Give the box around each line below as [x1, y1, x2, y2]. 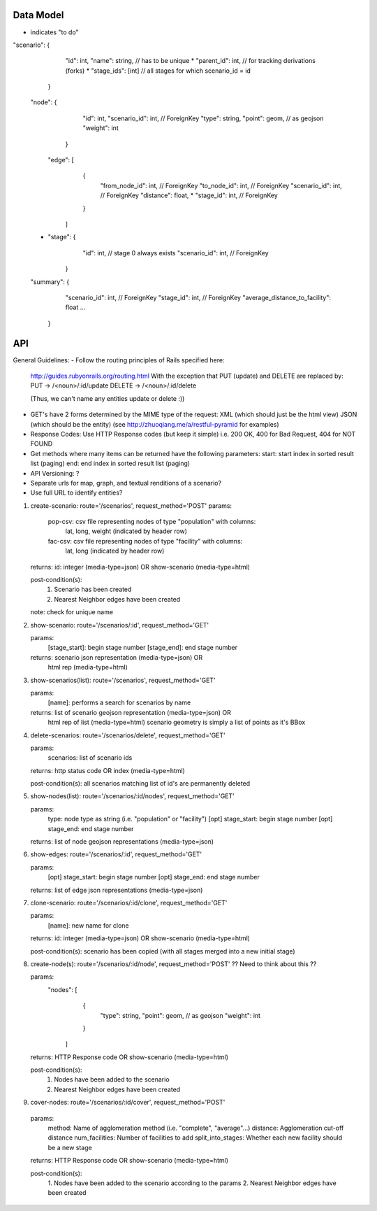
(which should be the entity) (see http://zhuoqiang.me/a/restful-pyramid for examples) [30, 420, 279, 428]
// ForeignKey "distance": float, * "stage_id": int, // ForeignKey [100, 191, 279, 199]
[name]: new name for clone [47, 921, 129, 930]
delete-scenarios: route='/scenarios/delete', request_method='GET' [30, 731, 226, 739]
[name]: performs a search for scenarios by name [47, 698, 191, 707]
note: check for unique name [30, 608, 114, 616]
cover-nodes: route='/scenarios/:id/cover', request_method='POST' [30, 1098, 226, 1107]
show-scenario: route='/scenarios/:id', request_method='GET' [30, 621, 209, 629]
